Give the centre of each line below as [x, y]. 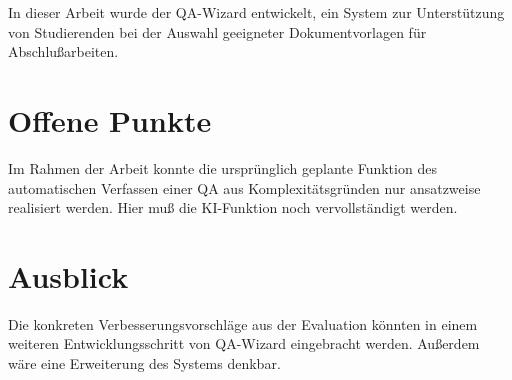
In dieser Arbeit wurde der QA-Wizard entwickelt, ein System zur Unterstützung [256, 12]
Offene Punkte [110, 119]
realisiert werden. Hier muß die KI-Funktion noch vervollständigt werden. [233, 207]
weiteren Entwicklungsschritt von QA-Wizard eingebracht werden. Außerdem [244, 343]
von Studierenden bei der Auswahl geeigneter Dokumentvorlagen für [217, 31]
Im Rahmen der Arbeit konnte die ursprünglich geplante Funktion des [222, 167]
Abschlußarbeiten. [63, 51]
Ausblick [68, 275]
